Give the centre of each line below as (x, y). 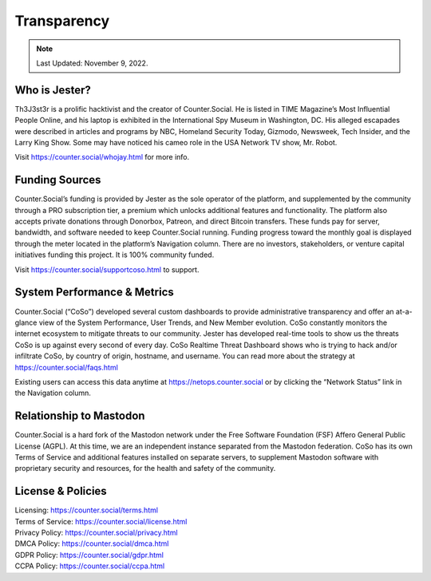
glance (26, 322)
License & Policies (61, 491)
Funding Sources (58, 180)
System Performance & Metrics (95, 292)
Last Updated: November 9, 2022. (92, 63)
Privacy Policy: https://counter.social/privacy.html (97, 533)
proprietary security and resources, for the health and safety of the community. (145, 468)
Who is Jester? (53, 90)
